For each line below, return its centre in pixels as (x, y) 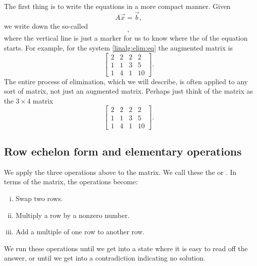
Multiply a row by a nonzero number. (73, 215)
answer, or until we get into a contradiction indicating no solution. (105, 258)
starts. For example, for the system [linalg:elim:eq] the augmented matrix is (118, 48)
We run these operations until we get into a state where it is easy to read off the (126, 248)
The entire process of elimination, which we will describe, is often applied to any (126, 81)
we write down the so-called (46, 26)
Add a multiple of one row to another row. (80, 232)
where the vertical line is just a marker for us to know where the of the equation (126, 38)
